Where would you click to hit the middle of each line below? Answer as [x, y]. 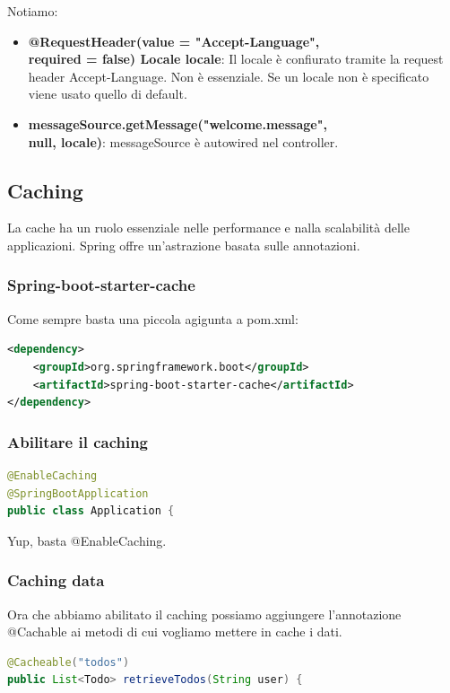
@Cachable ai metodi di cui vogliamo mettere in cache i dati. [175, 632]
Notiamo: [33, 11]
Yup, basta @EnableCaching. [87, 540]
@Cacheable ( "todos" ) [69, 662]
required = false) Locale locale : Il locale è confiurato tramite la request [236, 59]
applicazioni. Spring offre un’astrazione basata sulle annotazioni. [184, 245]
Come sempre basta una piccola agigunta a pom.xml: [153, 318]
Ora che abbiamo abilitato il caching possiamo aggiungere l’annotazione [204, 614]
